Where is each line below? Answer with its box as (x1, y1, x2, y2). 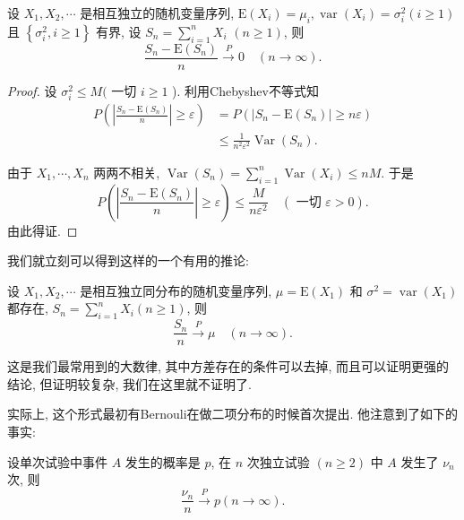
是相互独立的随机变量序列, (80, 4, 235, 22)
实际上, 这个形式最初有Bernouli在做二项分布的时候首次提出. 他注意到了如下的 (7, 404, 459, 423)
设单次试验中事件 (7, 452, 107, 471)
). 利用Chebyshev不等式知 (172, 81, 319, 100)
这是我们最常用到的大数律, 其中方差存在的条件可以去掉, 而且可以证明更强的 (7, 357, 450, 376)
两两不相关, (93, 162, 160, 181)
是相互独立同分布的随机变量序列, (80, 281, 272, 299)
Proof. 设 (7, 81, 57, 100)
